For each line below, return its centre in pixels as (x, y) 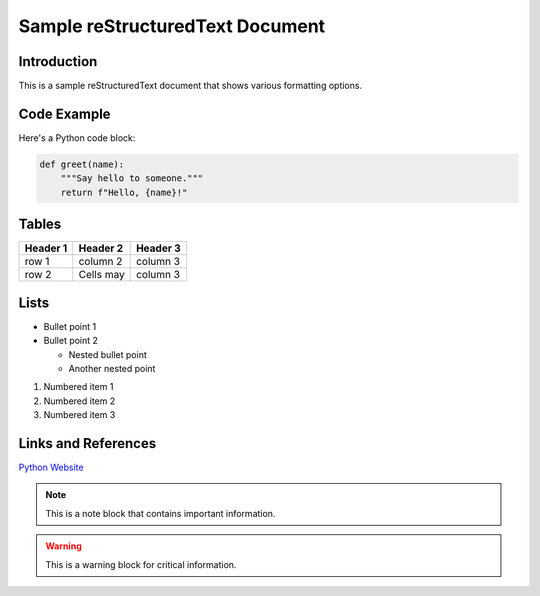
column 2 (100, 262)
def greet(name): (82, 164)
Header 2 (101, 248)
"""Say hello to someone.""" (132, 178)
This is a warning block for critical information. (141, 564)
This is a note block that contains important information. (160, 513)
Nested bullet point (107, 354)
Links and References (87, 443)
